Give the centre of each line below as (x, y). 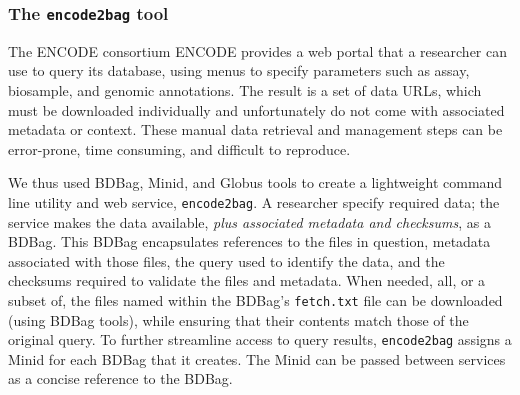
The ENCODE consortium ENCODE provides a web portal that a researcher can (258, 50)
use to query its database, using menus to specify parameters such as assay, (239, 70)
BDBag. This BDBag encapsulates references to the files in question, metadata (249, 241)
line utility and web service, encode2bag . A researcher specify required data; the (254, 201)
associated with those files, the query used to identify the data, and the (226, 260)
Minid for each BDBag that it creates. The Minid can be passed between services (257, 358)
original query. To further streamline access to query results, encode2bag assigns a (260, 339)
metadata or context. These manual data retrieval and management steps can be (255, 129)
